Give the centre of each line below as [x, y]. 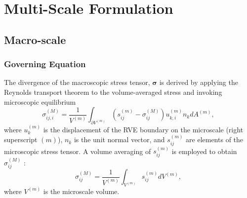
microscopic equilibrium [40, 101]
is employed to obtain [204, 151]
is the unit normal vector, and [119, 139]
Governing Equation [45, 64]
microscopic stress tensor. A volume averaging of [78, 151]
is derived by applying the [199, 82]
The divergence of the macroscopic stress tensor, [77, 82]
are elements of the [215, 139]
